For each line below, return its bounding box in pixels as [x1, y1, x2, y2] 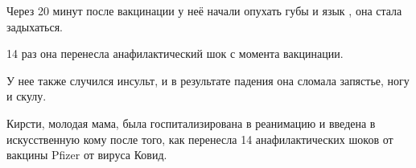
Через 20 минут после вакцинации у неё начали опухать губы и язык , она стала [6, 2, 402, 18]
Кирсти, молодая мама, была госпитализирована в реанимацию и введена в [6, 114, 376, 131]
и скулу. [6, 88, 47, 104]
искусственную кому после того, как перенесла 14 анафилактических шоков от [6, 130, 393, 147]
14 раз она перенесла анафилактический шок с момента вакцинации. [6, 45, 344, 62]
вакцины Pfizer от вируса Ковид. [6, 146, 167, 163]
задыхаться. [6, 18, 63, 35]
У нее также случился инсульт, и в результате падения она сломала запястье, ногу [6, 72, 410, 88]
